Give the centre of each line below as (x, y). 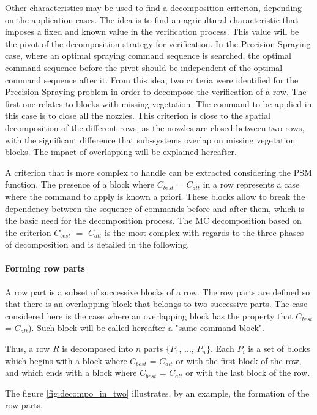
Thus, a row (28, 348)
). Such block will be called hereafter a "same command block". (146, 328)
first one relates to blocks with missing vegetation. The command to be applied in (158, 103)
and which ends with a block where (71, 372)
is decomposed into (98, 348)
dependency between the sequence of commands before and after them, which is (155, 208)
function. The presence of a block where (80, 184)
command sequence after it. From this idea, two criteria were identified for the (152, 79)
